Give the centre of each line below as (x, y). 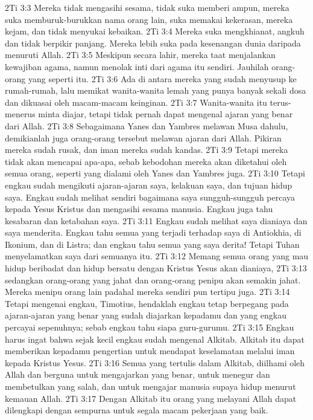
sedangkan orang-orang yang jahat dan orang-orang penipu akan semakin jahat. (153, 279)
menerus (20, 114)
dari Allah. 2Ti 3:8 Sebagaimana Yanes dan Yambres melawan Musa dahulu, (147, 125)
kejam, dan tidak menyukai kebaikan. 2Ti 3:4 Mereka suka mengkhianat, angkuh (155, 31)
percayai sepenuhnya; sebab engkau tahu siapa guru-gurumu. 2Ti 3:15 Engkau (150, 327)
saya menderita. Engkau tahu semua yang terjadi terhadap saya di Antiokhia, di (153, 232)
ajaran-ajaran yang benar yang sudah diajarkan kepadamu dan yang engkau (146, 315)
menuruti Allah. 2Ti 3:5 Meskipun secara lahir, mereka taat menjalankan (140, 55)
